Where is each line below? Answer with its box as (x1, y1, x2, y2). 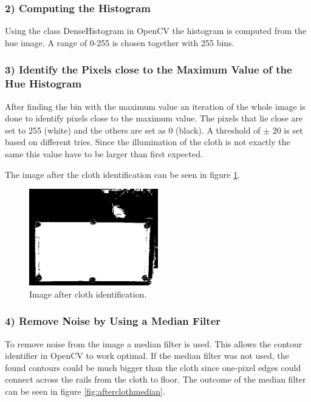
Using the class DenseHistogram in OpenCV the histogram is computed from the (5, 24, 307, 37)
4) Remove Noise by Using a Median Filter (5, 313, 221, 329)
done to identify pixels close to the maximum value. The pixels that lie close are (5, 112, 303, 124)
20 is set (272, 123, 303, 136)
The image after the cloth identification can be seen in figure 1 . (5, 168, 241, 180)
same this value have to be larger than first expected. (5, 147, 203, 160)
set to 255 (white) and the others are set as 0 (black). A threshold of (5, 123, 261, 136)
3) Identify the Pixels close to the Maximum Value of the (5, 62, 292, 77)
